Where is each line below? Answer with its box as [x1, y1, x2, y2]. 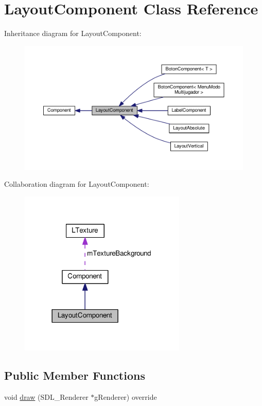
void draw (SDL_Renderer [4, 391, 89, 402]
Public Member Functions [4, 367, 145, 383]
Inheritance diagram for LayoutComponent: [4, 28, 142, 39]
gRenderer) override [94, 391, 157, 402]
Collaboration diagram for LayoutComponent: [4, 179, 149, 189]
